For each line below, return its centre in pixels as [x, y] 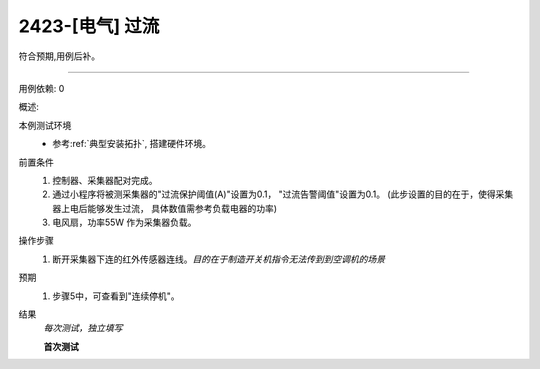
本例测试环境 [45, 125]
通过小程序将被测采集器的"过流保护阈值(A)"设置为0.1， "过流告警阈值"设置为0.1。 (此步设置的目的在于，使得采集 [283, 194]
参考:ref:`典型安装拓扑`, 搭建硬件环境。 [132, 144]
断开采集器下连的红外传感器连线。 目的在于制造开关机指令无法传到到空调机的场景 [218, 259]
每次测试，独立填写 [83, 328]
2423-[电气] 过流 [89, 26]
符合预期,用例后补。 [59, 56]
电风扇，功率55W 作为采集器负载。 [124, 222]
